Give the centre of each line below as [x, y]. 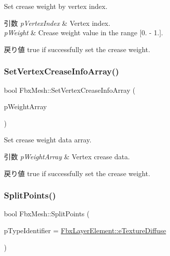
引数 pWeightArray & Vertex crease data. [67, 156]
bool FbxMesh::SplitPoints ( [47, 214]
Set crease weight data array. [48, 140]
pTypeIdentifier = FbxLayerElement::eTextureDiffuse [85, 230]
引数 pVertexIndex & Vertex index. [57, 23]
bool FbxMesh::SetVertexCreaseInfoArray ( [70, 90]
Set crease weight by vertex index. [56, 6]
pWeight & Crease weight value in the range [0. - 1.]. [84, 32]
